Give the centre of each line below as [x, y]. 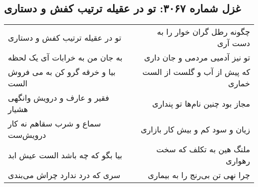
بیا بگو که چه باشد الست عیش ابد [65, 155]
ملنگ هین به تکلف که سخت [203, 149]
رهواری [238, 161]
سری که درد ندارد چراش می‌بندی [64, 175]
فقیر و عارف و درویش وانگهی [59, 98]
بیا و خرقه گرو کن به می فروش [62, 72]
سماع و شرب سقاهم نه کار [55, 124]
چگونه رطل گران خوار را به [203, 32]
